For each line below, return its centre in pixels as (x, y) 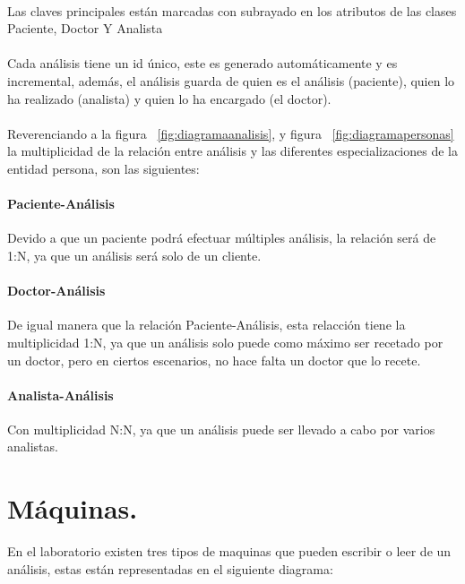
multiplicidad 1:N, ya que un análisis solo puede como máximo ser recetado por (225, 342)
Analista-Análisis (60, 395)
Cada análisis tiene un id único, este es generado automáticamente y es (202, 63)
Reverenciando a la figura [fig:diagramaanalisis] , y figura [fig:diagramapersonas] (231, 133)
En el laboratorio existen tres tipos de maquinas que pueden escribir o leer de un (229, 551)
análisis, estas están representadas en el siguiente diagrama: (170, 568)
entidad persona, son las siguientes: (103, 168)
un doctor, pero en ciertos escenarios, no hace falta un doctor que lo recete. (214, 360)
